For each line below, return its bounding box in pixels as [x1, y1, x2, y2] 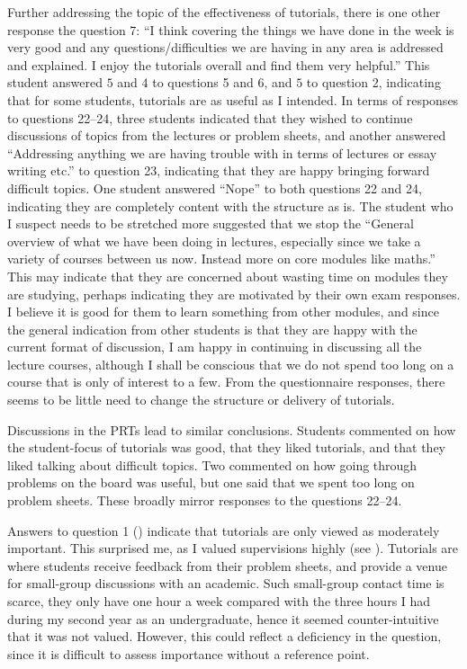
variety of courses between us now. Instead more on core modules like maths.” [7, 249, 436, 268]
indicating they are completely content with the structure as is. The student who [7, 196, 454, 215]
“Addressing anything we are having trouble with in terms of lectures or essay [7, 143, 437, 162]
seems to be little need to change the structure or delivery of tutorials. [7, 390, 395, 409]
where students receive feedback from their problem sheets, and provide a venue [7, 556, 447, 575]
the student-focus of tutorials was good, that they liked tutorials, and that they [7, 438, 446, 457]
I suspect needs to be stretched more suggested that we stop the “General [7, 214, 414, 233]
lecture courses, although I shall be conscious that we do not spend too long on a [7, 354, 454, 373]
